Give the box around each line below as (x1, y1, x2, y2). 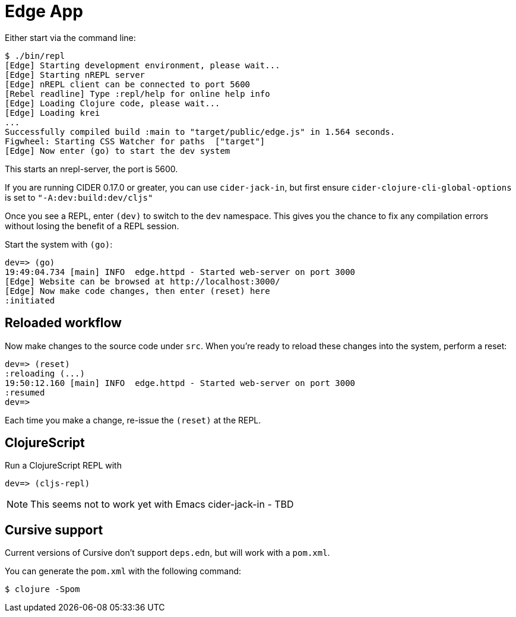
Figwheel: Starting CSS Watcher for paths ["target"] (5, 136, 265, 146)
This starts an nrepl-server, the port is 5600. (5, 163, 178, 174)
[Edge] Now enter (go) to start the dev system (5, 145, 230, 156)
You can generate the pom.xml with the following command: (5, 566, 242, 577)
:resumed (5, 387, 45, 397)
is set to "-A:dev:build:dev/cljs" (5, 192, 153, 202)
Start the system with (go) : (5, 239, 113, 249)
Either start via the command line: (5, 32, 136, 43)
